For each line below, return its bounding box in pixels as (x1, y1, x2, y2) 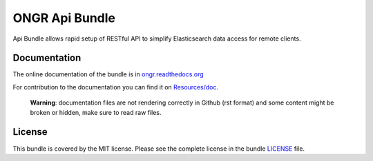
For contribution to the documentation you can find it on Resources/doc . (12, 83, 219, 91)
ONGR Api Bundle (12, 10, 116, 25)
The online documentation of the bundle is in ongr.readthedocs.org (12, 70, 204, 78)
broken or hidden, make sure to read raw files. (30, 108, 162, 116)
